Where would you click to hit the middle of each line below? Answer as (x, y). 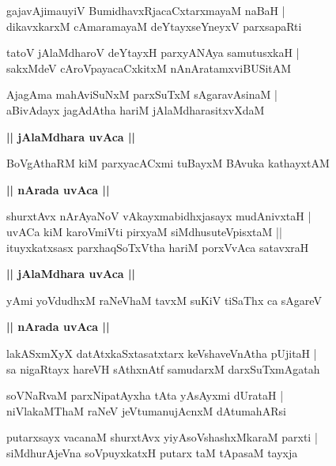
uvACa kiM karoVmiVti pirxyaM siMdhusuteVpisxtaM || (144, 231)
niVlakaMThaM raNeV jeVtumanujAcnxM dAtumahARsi (146, 410)
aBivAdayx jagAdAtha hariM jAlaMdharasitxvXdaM (136, 109)
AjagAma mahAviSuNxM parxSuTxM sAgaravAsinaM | (142, 94)
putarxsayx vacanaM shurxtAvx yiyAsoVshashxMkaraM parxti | (162, 437)
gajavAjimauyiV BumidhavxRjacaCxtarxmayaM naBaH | (146, 10)
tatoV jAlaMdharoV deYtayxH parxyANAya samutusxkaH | (153, 53)
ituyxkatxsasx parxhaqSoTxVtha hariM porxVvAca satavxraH (158, 247)
